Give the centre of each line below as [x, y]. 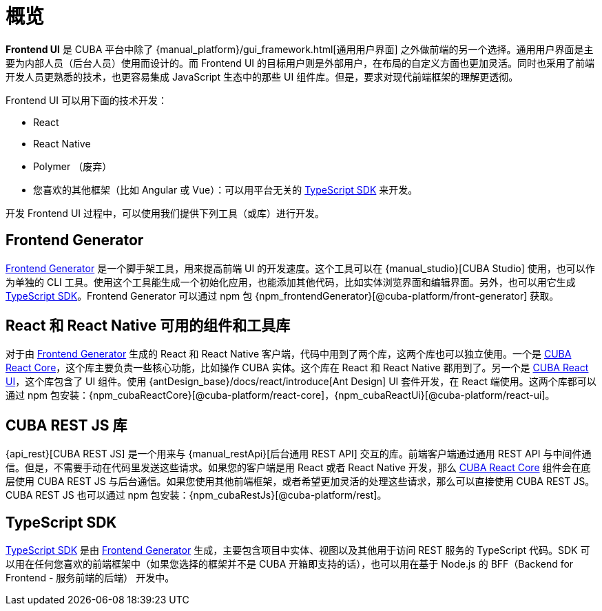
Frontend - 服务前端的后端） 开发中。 [90, 578]
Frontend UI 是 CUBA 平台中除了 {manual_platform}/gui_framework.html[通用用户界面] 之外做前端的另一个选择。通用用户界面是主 [300, 49]
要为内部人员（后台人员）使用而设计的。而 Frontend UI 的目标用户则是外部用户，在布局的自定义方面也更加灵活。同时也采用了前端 [300, 63]
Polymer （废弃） [73, 166]
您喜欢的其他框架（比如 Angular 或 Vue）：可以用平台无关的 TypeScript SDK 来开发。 [226, 189]
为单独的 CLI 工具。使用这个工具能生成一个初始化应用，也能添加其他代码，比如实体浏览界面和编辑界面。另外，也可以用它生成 [291, 282]
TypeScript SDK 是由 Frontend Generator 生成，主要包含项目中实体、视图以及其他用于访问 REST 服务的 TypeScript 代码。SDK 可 [298, 550]
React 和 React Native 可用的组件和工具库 [148, 326]
